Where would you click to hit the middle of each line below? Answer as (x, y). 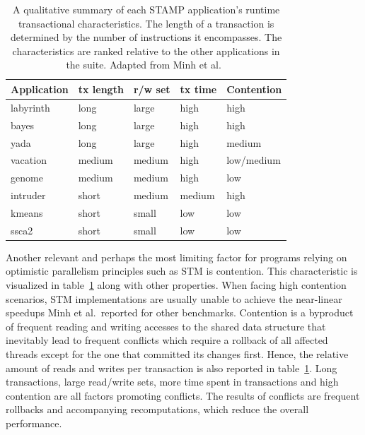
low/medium (254, 160)
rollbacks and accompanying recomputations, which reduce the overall (157, 409)
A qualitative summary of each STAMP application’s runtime (146, 9)
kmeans (27, 212)
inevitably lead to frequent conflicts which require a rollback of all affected (167, 340)
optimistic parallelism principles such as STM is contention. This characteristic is (182, 271)
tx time (198, 89)
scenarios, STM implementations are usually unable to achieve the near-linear (174, 298)
